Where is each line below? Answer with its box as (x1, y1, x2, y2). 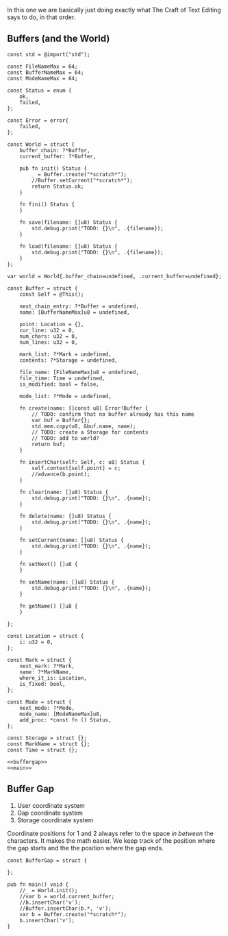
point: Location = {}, (19, 321, 84, 328)
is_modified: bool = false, (19, 380, 99, 388)
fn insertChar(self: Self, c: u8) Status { (19, 458, 146, 465)
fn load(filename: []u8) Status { (19, 243, 118, 249)
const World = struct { (7, 140, 75, 148)
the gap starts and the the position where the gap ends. (7, 843, 164, 852)
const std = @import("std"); (7, 51, 90, 58)
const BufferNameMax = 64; (7, 69, 84, 76)
